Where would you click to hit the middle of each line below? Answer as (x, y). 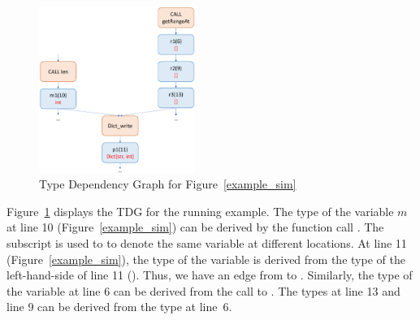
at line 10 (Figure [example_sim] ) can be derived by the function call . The (195, 227)
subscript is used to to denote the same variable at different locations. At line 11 (207, 242)
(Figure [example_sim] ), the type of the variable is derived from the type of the (206, 259)
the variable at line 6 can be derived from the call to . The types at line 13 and (204, 290)
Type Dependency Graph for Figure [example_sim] (168, 184)
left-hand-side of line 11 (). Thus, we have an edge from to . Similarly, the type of (210, 275)
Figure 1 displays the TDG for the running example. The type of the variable (200, 211)
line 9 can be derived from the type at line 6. (119, 307)
